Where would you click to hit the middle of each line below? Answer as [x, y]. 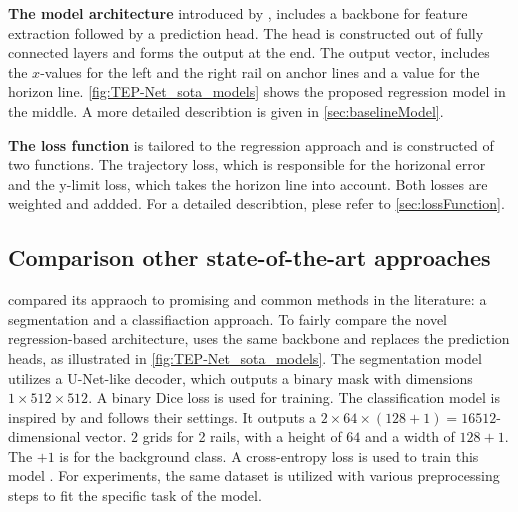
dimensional [44, 436]
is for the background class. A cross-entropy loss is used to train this [269, 455]
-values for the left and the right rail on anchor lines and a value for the [260, 71]
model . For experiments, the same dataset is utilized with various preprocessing [254, 475]
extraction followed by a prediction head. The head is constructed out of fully [246, 32]
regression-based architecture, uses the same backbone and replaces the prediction [259, 338]
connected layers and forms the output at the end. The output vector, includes [249, 52]
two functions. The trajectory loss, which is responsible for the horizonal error [247, 164]
